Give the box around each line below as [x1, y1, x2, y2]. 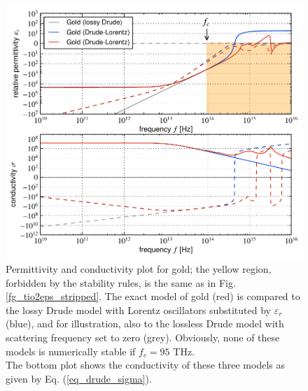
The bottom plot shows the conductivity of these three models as [6, 357, 285, 372]
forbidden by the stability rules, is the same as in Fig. [6, 275, 236, 290]
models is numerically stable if [6, 343, 136, 358]
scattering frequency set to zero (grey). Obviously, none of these [6, 329, 280, 344]
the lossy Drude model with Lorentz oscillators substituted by [6, 302, 271, 317]
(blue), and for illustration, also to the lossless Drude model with [6, 316, 284, 331]
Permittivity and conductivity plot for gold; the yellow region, [6, 261, 272, 276]
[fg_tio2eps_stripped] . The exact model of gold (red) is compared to [6, 289, 300, 304]
